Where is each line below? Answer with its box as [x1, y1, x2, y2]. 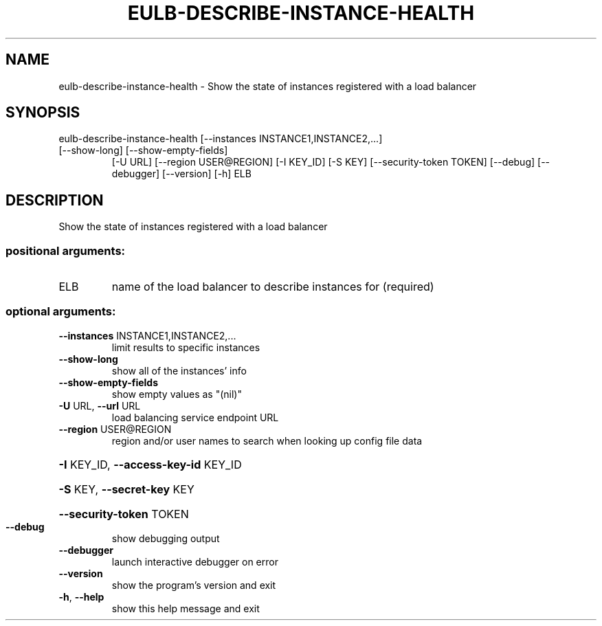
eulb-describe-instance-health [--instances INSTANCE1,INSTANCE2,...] [58, 133, 383, 145]
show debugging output [111, 532, 220, 544]
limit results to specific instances [111, 341, 260, 353]
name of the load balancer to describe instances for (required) [111, 280, 434, 294]
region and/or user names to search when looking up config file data [111, 434, 423, 447]
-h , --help [58, 590, 104, 603]
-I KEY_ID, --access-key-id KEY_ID [58, 457, 242, 471]
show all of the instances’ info [111, 364, 247, 377]
